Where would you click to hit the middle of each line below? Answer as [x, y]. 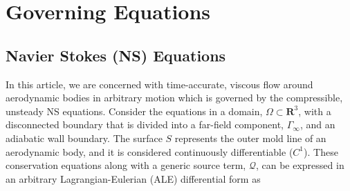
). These [321, 151]
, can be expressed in [300, 165]
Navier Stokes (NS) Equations [116, 55]
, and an [317, 124]
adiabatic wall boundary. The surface [84, 138]
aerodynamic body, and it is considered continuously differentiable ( [149, 151]
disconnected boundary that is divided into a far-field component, [145, 124]
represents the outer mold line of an [250, 138]
